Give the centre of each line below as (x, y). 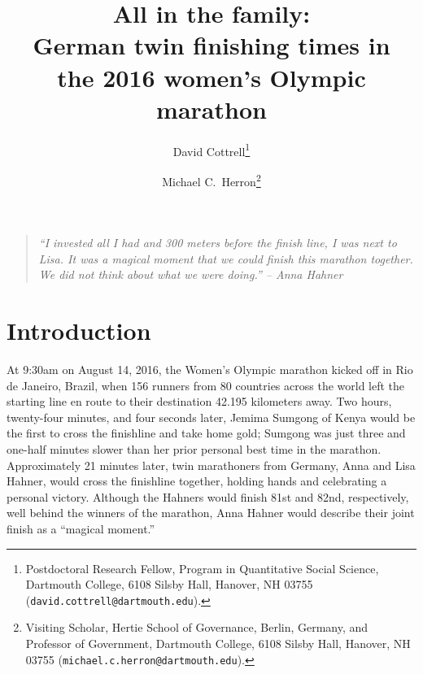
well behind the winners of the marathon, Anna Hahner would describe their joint (211, 513)
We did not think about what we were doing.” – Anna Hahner (191, 274)
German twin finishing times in (211, 45)
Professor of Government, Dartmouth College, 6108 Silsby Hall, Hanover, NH (218, 644)
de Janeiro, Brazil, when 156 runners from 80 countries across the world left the (206, 385)
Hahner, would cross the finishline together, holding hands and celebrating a (197, 481)
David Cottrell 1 (211, 150)
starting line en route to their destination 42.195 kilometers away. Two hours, (199, 401)
